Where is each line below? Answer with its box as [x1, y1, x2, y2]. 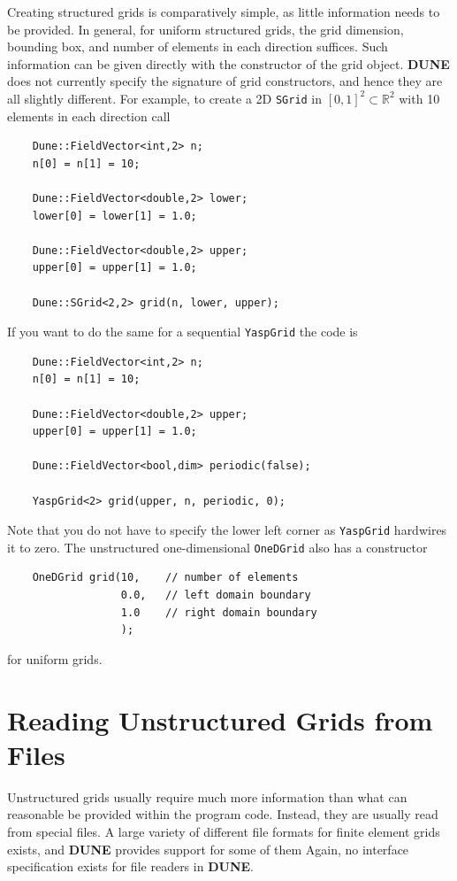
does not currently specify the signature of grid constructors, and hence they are [7, 72, 443, 90]
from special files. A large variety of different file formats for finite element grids [7, 822, 440, 840]
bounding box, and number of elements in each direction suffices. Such [7, 37, 388, 56]
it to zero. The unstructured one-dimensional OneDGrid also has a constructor [7, 537, 428, 556]
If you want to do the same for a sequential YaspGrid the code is [7, 322, 358, 341]
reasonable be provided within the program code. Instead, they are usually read [7, 805, 438, 823]
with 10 [399, 89, 440, 107]
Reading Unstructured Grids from [7, 701, 433, 738]
